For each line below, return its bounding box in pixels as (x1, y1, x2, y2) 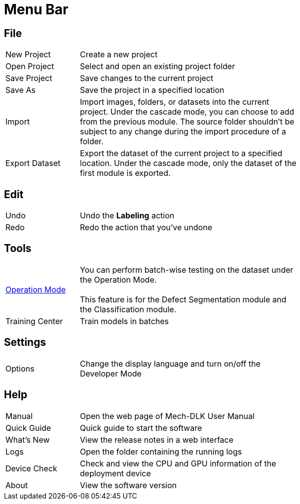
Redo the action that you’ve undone (80, 222, 212, 233)
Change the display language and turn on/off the (80, 358, 261, 369)
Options (5, 363, 35, 374)
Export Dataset (5, 158, 61, 168)
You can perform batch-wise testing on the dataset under (80, 264, 294, 275)
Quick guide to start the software (80, 422, 202, 433)
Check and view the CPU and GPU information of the (80, 458, 276, 468)
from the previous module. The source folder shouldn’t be (80, 117, 295, 127)
